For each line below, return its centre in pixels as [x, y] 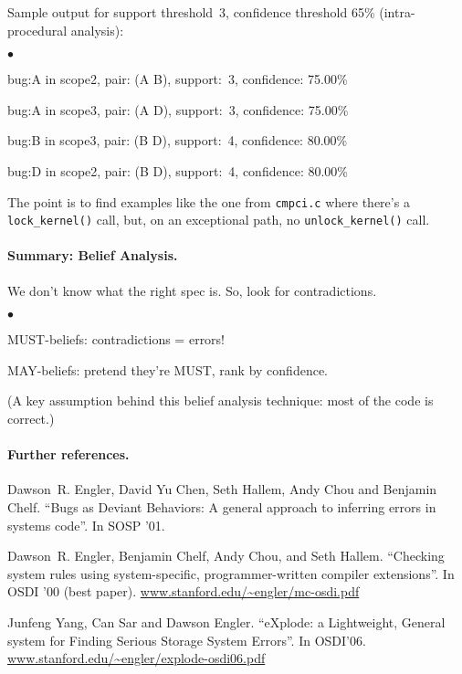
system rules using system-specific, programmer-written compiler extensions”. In [231, 573]
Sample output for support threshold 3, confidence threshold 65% [191, 12]
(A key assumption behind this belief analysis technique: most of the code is [220, 400]
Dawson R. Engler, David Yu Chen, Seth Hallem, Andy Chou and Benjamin [222, 489]
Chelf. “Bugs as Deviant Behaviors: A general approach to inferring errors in [222, 507]
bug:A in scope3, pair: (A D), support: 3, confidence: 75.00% [178, 109]
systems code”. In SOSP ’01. [86, 525]
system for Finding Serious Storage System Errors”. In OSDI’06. [187, 640]
